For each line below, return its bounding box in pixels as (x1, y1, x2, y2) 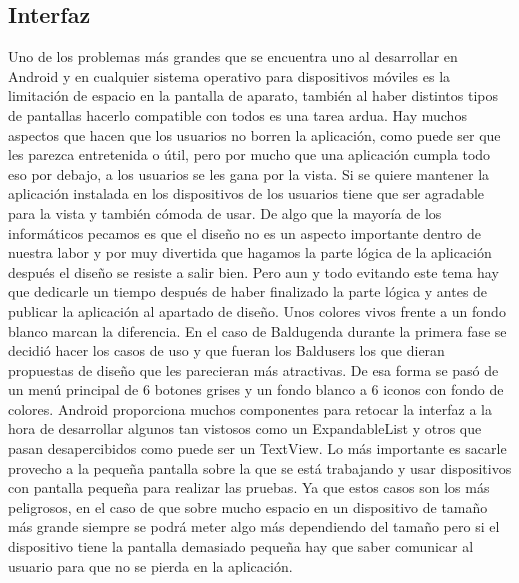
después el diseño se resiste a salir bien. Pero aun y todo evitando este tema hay (8, 261, 499, 282)
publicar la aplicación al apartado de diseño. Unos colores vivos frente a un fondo (8, 300, 506, 321)
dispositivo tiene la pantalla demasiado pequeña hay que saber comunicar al (8, 536, 474, 557)
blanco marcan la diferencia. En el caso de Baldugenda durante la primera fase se (8, 320, 507, 341)
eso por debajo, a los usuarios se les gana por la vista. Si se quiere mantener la (8, 163, 490, 184)
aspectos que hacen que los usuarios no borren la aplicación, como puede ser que (8, 124, 501, 145)
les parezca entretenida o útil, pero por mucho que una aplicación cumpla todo (8, 144, 491, 165)
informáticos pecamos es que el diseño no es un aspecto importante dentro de (8, 222, 482, 243)
